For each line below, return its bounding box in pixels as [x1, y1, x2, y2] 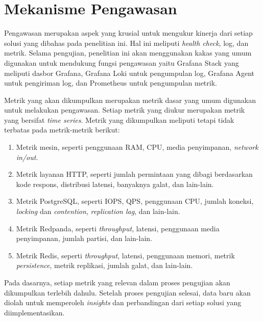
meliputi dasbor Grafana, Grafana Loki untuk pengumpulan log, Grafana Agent [4, 67, 255, 78]
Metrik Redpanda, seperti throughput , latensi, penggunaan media [16, 223, 220, 233]
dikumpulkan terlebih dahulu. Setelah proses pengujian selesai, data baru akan [4, 287, 251, 298]
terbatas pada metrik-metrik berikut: [4, 124, 120, 135]
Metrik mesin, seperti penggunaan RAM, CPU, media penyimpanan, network [16, 142, 258, 152]
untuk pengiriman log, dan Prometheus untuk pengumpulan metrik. [4, 77, 217, 88]
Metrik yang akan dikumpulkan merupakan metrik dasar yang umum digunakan [4, 94, 256, 105]
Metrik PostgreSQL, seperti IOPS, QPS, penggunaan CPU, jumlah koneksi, [16, 196, 254, 206]
